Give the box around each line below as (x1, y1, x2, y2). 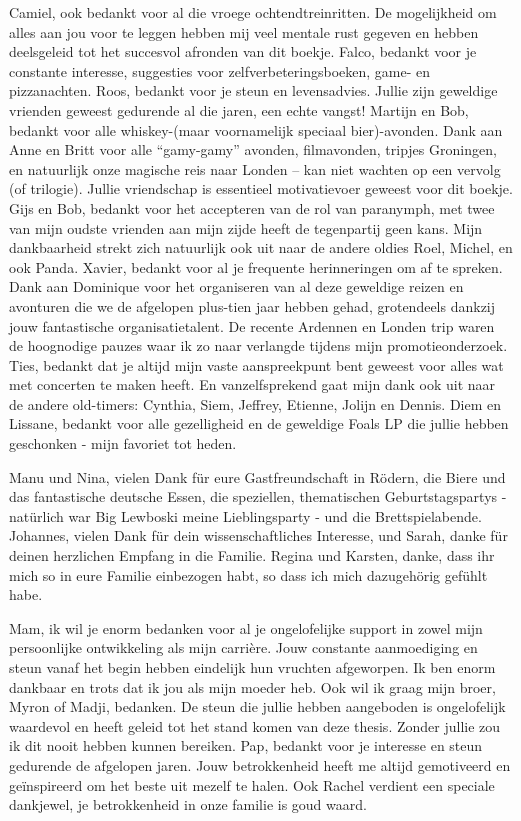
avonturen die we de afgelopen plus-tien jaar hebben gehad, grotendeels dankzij (9, 295, 496, 316)
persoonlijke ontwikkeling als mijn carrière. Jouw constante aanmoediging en (9, 637, 478, 658)
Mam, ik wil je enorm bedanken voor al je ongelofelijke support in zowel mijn (9, 617, 483, 638)
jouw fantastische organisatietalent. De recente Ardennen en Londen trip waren (9, 315, 495, 336)
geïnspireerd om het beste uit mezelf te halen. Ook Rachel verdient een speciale (9, 774, 495, 795)
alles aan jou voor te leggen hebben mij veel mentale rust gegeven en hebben (9, 21, 479, 42)
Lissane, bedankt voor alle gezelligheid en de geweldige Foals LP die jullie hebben (9, 413, 509, 434)
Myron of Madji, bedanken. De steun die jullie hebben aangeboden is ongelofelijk (9, 696, 506, 717)
